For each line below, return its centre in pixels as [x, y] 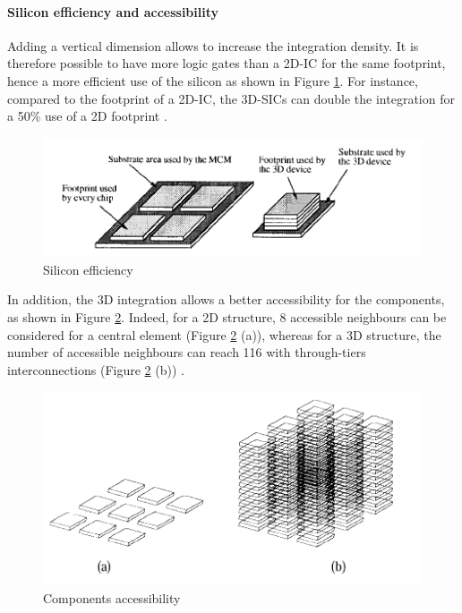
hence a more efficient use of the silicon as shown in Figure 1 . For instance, [213, 80]
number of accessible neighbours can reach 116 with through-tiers [187, 352]
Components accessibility [112, 597]
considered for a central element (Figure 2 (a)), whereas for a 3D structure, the [224, 334]
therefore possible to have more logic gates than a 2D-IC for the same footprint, [227, 63]
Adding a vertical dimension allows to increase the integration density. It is [213, 45]
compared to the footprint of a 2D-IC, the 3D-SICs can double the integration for [231, 98]
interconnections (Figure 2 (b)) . [96, 369]
